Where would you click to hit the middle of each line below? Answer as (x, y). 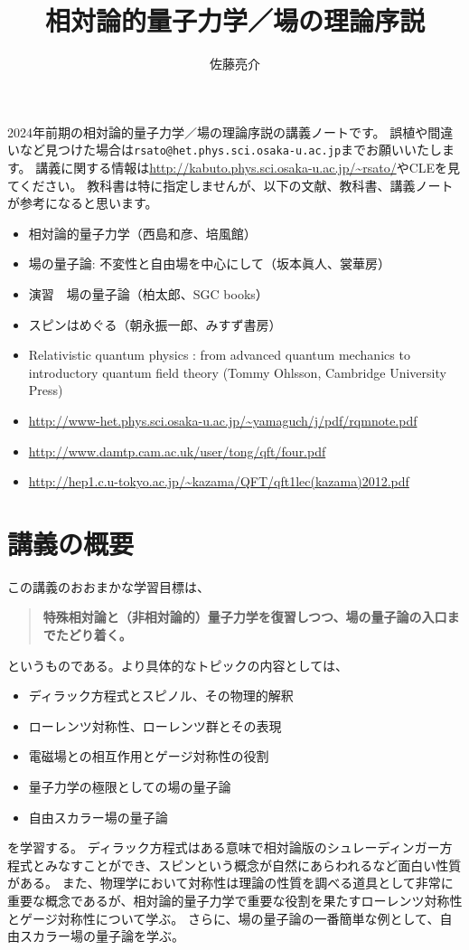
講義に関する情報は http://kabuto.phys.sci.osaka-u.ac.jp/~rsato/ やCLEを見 (248, 167)
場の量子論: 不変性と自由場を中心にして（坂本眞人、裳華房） (209, 263)
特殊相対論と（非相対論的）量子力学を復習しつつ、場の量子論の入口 (245, 617)
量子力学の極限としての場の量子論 (130, 786)
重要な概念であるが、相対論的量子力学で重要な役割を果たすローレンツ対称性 (235, 900)
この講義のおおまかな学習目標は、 (108, 586)
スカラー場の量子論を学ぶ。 (102, 936)
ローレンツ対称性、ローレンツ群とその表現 (155, 725)
